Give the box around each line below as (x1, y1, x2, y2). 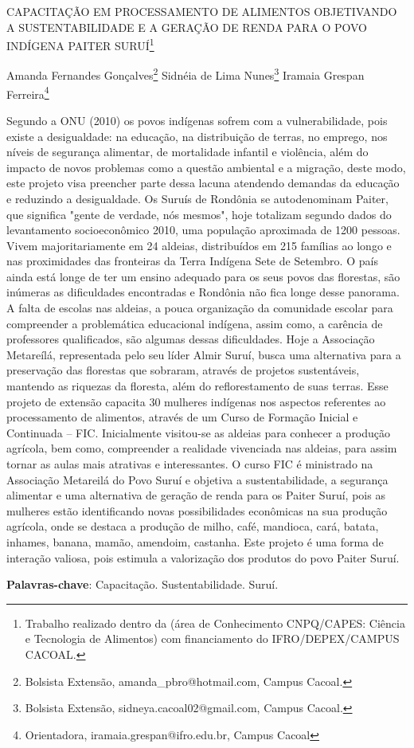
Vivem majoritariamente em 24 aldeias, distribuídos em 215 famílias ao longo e (6, 237, 392, 253)
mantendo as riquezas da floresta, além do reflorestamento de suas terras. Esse (6, 378, 389, 394)
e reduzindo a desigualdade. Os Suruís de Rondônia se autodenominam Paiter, (6, 190, 389, 206)
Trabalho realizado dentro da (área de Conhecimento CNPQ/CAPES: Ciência (25, 614, 405, 631)
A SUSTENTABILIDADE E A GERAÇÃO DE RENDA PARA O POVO (6, 18, 367, 35)
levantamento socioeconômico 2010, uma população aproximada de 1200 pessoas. (6, 221, 400, 238)
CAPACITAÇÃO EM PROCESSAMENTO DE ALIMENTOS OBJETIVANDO (6, 3, 397, 19)
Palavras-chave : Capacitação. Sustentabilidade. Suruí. (6, 576, 279, 593)
